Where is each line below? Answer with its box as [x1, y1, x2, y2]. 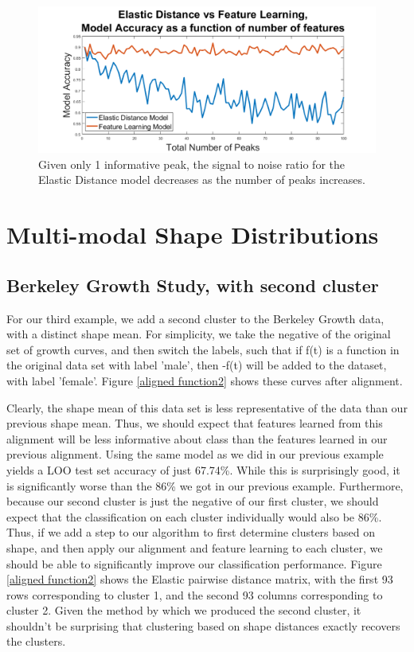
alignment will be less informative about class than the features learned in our [6, 430, 388, 447]
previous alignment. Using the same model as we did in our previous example [6, 446, 384, 463]
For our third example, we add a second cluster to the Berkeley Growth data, [6, 310, 385, 326]
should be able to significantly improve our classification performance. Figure [6, 555, 382, 572]
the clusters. [6, 633, 66, 650]
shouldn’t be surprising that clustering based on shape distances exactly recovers [6, 617, 400, 634]
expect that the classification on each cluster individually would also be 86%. [6, 508, 382, 525]
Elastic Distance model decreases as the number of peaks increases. [38, 171, 365, 188]
